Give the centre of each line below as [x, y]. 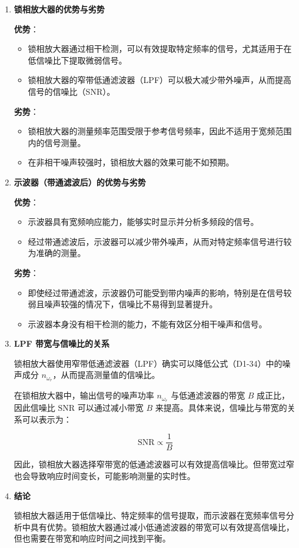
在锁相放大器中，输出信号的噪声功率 [84, 395]
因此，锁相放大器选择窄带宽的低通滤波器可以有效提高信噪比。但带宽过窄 [154, 464]
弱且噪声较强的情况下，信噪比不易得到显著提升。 [123, 304]
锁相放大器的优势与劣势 [59, 9]
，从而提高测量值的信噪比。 [106, 375]
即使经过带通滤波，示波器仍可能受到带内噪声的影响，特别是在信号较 [160, 292]
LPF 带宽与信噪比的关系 [62, 343]
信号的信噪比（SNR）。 [72, 91]
